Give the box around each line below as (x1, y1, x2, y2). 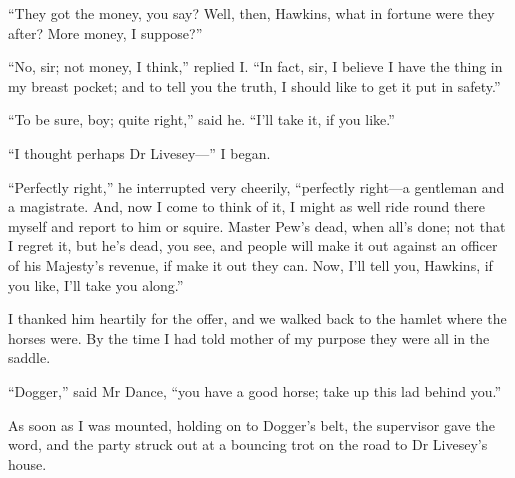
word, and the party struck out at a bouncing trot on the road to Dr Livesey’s (8, 434, 488, 455)
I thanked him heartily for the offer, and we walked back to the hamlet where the (8, 308, 507, 329)
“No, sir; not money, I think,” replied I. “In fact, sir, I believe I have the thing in (8, 56, 503, 77)
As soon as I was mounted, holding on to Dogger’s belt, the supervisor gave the (8, 414, 495, 435)
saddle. (8, 347, 51, 368)
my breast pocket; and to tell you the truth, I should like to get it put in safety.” (8, 75, 501, 96)
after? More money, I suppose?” (8, 22, 203, 43)
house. (8, 453, 47, 474)
